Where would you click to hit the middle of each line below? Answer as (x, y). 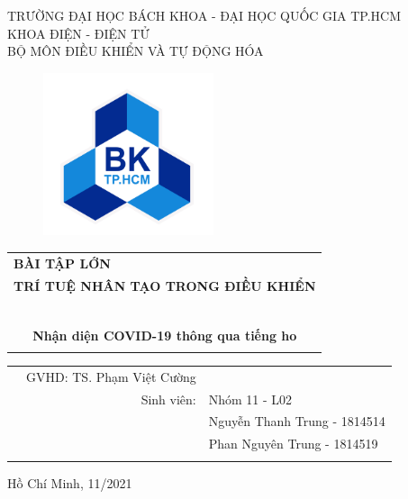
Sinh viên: (168, 399)
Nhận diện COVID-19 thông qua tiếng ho (165, 335)
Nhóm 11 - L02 (250, 399)
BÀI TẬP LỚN (62, 263)
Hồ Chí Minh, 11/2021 (70, 482)
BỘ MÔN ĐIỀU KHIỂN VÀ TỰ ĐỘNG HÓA (136, 51)
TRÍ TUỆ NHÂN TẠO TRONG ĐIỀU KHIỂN (165, 285)
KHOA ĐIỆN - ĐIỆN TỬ (78, 33)
